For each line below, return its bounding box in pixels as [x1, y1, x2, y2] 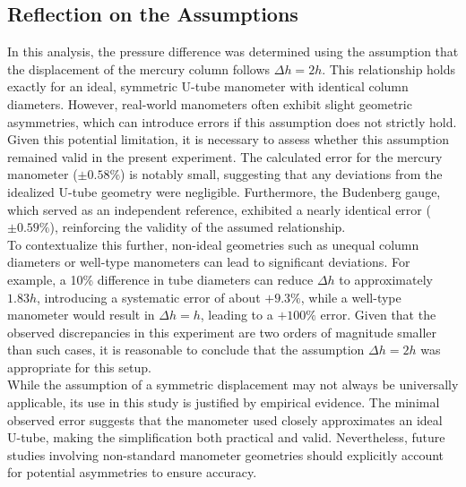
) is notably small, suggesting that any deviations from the [120, 165, 443, 184]
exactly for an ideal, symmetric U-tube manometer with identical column [7, 77, 409, 96]
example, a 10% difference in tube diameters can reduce [7, 269, 314, 288]
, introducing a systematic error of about [36, 287, 261, 306]
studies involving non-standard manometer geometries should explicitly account [7, 445, 444, 464]
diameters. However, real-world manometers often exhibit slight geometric [7, 94, 412, 113]
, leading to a [200, 305, 273, 324]
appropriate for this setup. [7, 357, 151, 376]
